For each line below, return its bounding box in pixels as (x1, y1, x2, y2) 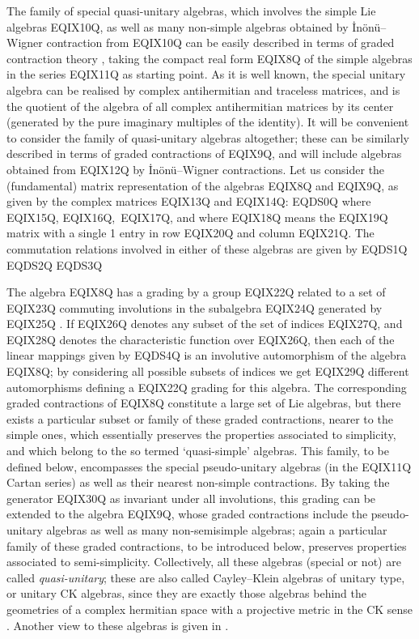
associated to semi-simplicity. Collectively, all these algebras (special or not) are (6, 553, 401, 570)
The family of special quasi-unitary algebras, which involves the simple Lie (6, 2, 376, 19)
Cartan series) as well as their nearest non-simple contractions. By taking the (6, 474, 390, 491)
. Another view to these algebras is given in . (6, 616, 229, 633)
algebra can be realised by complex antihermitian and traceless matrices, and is (6, 81, 400, 98)
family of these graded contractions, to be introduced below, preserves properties (6, 537, 407, 554)
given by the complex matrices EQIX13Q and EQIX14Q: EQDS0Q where (6, 193, 371, 210)
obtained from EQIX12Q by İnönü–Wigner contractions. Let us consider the (6, 160, 385, 177)
